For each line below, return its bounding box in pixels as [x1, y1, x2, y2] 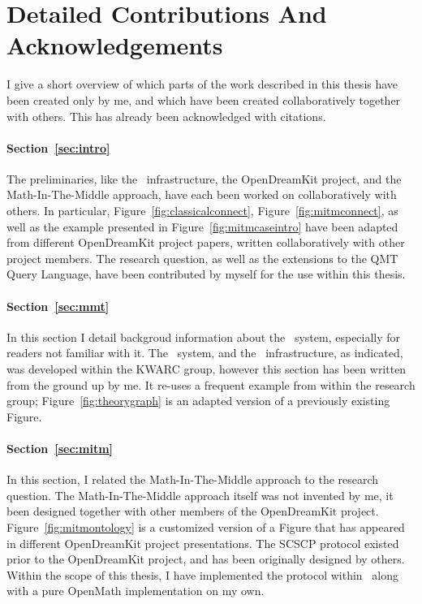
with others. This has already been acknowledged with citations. [6, 107, 326, 124]
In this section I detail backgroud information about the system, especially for [6, 328, 401, 345]
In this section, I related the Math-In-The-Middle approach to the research [6, 471, 379, 488]
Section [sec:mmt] [6, 297, 110, 314]
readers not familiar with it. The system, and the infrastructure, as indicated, [6, 344, 403, 361]
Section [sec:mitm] [6, 440, 114, 456]
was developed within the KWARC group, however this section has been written [6, 360, 407, 377]
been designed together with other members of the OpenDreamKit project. [6, 503, 379, 520]
